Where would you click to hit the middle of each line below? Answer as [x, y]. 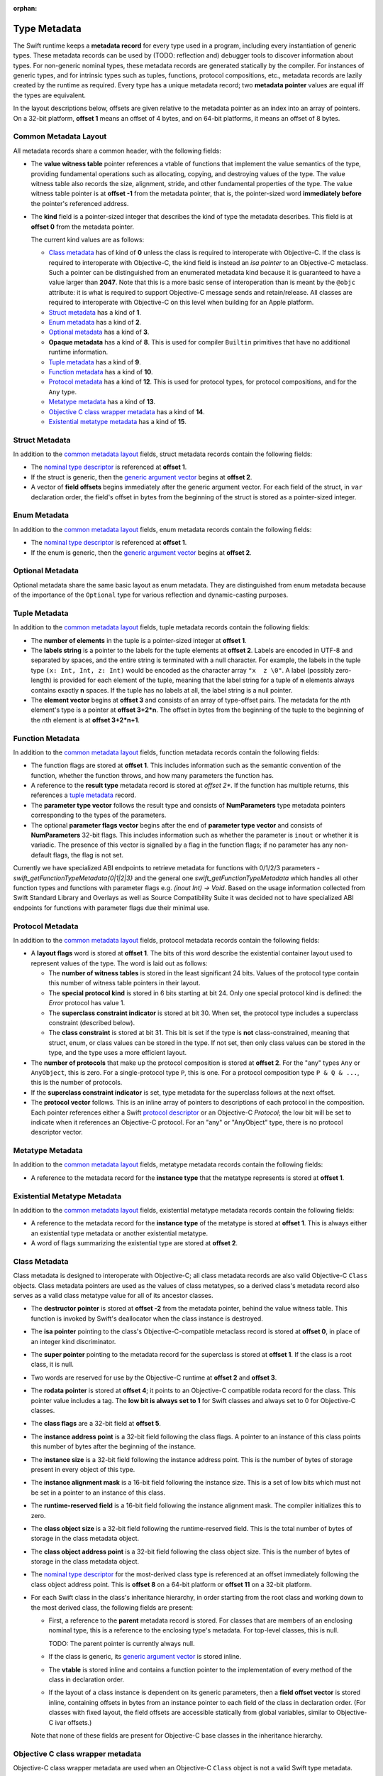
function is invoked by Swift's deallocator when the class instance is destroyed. [147, 1319]
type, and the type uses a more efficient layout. [118, 1053]
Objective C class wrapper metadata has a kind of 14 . [127, 411]
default [41, 855]
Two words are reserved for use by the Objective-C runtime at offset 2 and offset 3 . [154, 1377]
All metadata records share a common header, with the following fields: [117, 151]
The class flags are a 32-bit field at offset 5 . [96, 1424]
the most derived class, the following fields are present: [112, 1607]
